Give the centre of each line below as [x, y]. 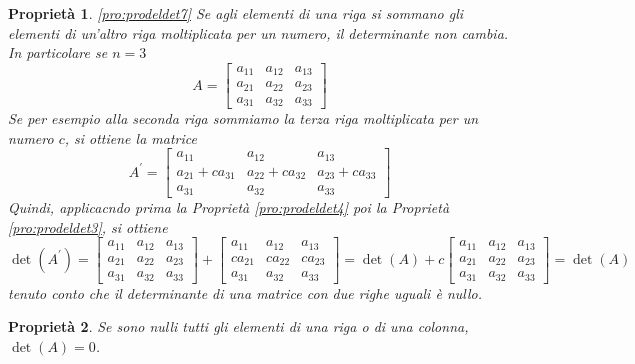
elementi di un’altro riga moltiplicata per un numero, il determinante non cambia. [258, 32]
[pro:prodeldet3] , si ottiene [88, 226]
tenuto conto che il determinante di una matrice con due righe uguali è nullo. [245, 292]
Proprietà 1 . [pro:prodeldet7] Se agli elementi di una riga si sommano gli [236, 13]
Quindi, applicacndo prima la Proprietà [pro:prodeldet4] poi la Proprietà [229, 206]
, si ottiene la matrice [130, 137]
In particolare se [58, 52]
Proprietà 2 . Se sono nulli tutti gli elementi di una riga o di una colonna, [238, 326]
